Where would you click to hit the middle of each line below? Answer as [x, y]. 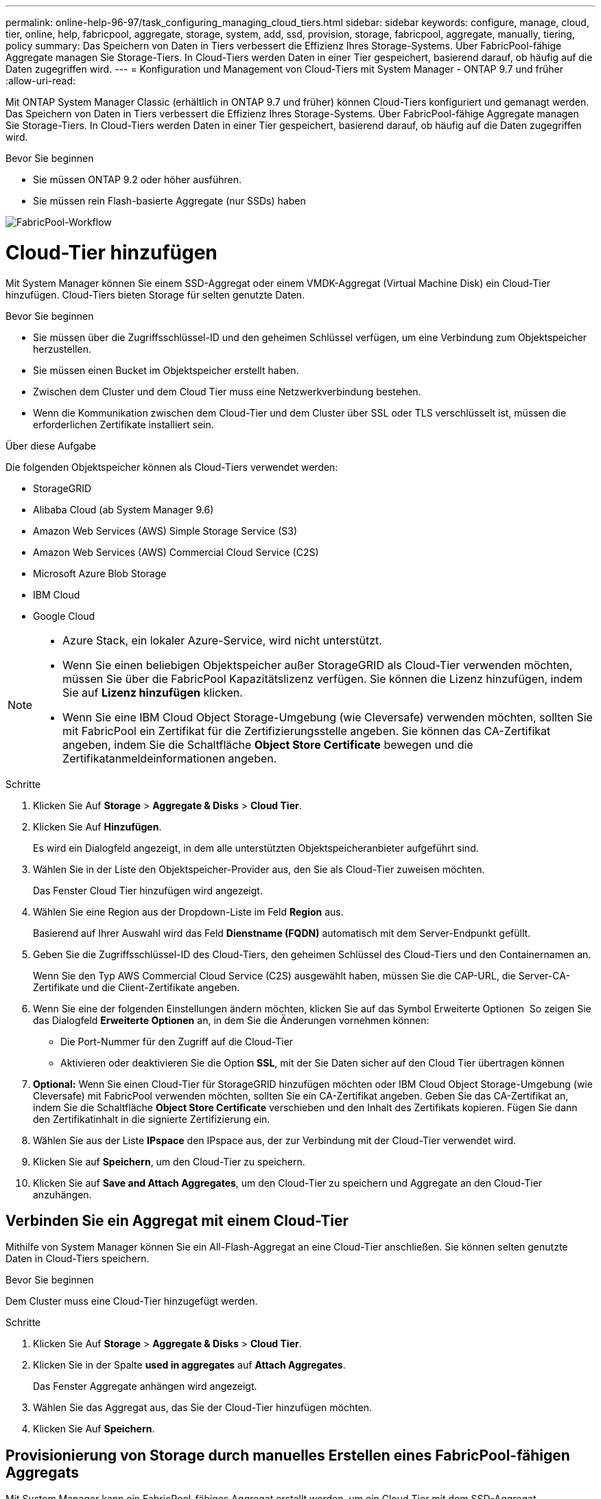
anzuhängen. [62, 1194]
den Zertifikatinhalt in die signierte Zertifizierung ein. [152, 1119]
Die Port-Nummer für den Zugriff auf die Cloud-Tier [177, 1041]
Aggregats [43, 1472]
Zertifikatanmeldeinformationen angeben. [170, 758]
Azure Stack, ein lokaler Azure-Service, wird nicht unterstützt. [222, 640]
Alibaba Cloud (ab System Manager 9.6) [123, 509]
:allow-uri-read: [41, 81]
